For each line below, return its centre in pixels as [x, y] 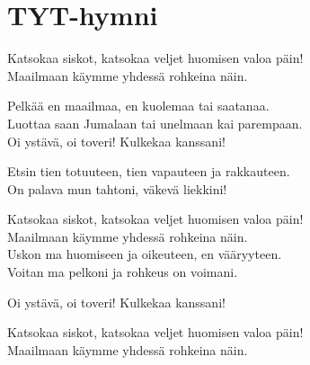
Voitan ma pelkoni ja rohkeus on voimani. [123, 272]
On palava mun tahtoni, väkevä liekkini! [117, 188]
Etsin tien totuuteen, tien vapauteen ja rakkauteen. [149, 171]
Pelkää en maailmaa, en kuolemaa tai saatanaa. [138, 106]
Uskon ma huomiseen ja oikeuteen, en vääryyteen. [145, 254]
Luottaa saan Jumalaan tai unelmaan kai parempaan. [155, 123]
